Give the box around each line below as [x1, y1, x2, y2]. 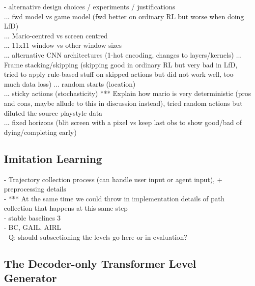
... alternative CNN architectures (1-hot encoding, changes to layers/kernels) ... [4, 49, 242, 60]
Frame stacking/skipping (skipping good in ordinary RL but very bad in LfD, [4, 59, 238, 69]
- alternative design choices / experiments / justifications [4, 1, 175, 11]
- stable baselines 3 [4, 212, 61, 222]
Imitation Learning [4, 151, 102, 166]
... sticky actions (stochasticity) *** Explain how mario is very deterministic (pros [4, 88, 251, 98]
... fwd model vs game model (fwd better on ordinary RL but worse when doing [4, 11, 244, 21]
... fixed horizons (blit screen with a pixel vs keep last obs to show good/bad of [4, 117, 242, 127]
